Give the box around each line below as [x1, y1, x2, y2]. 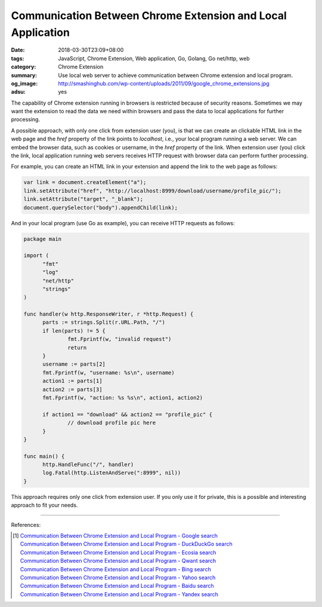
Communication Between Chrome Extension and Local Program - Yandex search [20, 590, 219, 597]
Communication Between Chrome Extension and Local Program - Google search [20, 532, 218, 539]
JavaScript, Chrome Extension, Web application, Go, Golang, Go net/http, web [58, 54, 250, 62]
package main [23, 235, 62, 242]
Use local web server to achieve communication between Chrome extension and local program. [58, 72, 293, 79]
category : [11, 63, 36, 70]
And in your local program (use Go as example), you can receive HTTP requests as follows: [11, 219, 235, 226]
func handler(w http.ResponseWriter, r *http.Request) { [23, 311, 194, 318]
